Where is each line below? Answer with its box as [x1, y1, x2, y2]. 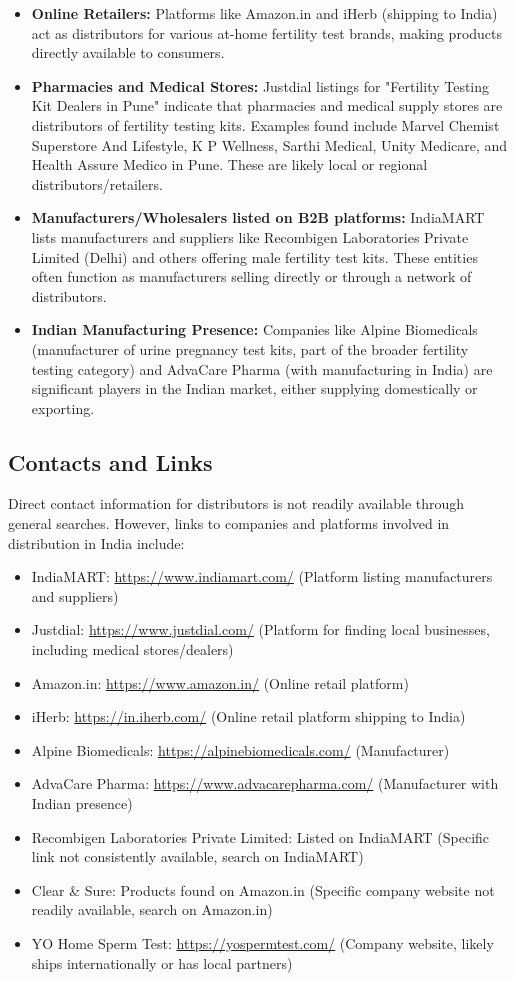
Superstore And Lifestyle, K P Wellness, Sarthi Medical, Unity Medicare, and [31, 134, 508, 155]
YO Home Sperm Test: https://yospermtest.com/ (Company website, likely [31, 932, 494, 953]
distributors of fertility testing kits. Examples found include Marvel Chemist [31, 114, 500, 135]
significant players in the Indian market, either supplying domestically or [31, 378, 478, 399]
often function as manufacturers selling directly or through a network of [31, 266, 472, 287]
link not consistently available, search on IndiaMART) [31, 846, 364, 867]
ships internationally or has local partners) [31, 952, 293, 973]
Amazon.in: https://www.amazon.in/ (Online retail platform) [31, 672, 409, 693]
